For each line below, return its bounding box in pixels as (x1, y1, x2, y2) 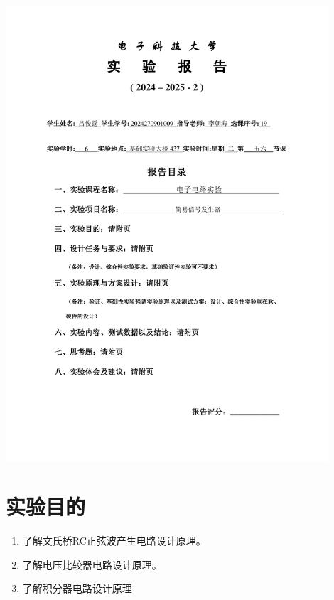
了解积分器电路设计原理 (22, 581, 132, 596)
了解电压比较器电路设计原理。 (22, 557, 162, 572)
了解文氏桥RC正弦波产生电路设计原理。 (22, 533, 206, 548)
